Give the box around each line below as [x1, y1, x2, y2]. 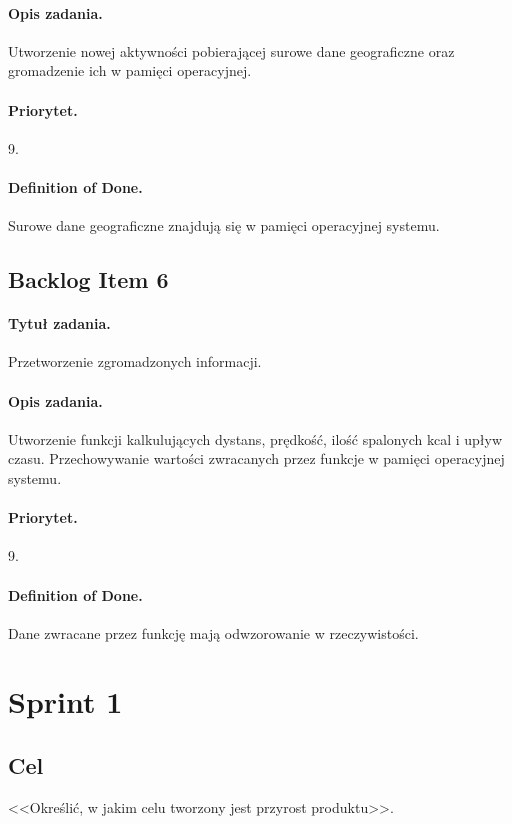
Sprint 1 [8, 681, 123, 722]
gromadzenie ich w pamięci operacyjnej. [8, 60, 252, 81]
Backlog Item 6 [8, 264, 169, 295]
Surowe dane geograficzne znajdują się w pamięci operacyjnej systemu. [8, 215, 440, 236]
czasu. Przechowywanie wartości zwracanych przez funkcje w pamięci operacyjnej [8, 448, 505, 469]
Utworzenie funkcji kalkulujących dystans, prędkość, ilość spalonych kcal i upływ [8, 428, 503, 449]
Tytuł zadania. [8, 313, 111, 334]
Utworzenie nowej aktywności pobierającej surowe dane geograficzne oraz [8, 40, 455, 61]
